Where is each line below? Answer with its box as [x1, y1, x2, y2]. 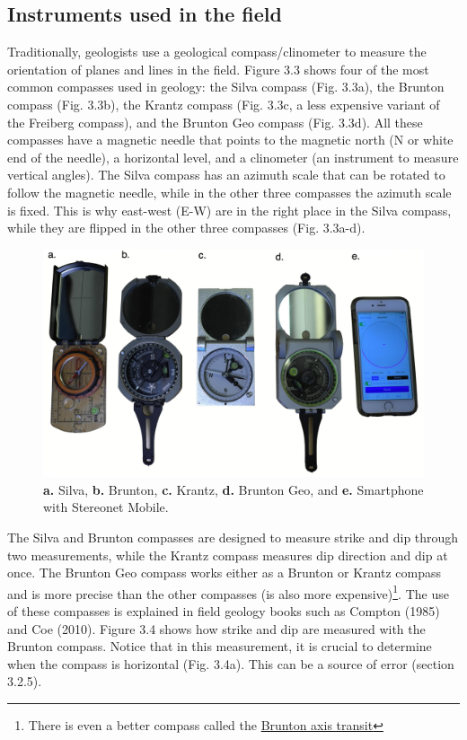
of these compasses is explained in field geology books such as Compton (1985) [7, 601, 440, 620]
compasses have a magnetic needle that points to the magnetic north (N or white [7, 130, 454, 149]
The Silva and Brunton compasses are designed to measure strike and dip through [7, 527, 459, 546]
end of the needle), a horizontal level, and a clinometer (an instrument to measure [7, 147, 459, 166]
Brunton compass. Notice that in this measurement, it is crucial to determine [7, 637, 432, 656]
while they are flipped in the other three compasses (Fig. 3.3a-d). [7, 218, 366, 237]
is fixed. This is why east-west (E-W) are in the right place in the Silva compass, [7, 200, 452, 219]
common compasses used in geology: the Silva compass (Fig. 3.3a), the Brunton [7, 77, 445, 96]
